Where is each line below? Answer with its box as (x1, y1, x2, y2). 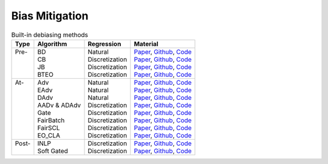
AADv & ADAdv (37, 100, 81, 109)
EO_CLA (37, 131, 61, 139)
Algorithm (37, 39, 67, 48)
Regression (87, 39, 121, 48)
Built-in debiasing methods (11, 30, 88, 39)
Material (134, 39, 159, 48)
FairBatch (37, 116, 65, 124)
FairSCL (37, 123, 60, 132)
